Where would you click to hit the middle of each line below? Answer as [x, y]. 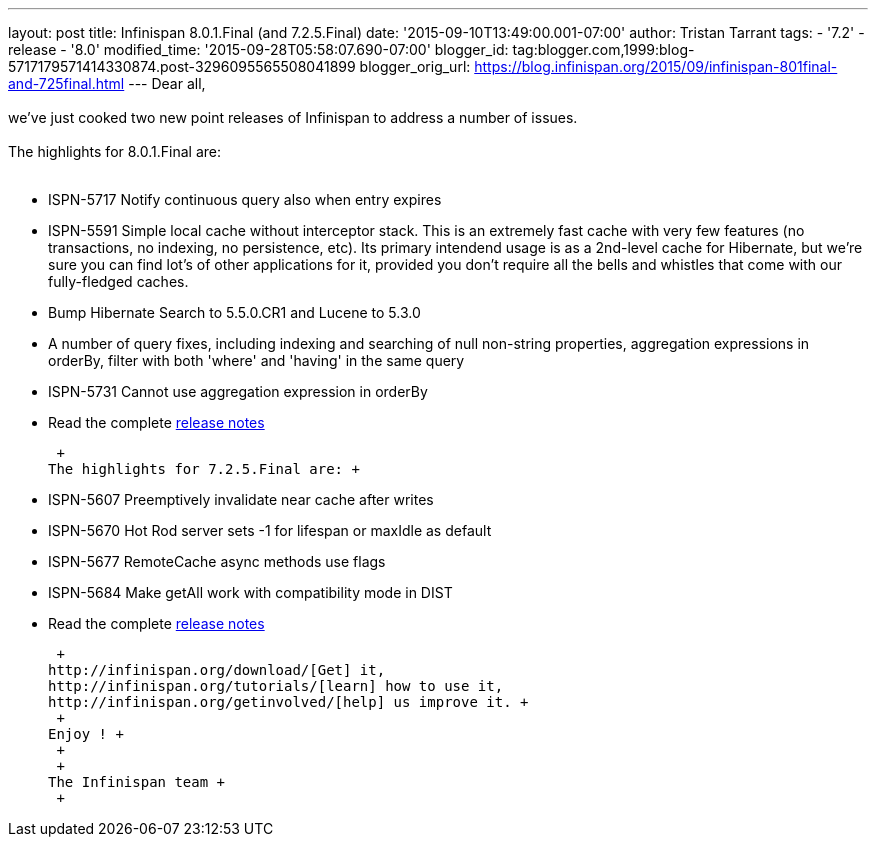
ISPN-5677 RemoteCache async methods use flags [217, 561]
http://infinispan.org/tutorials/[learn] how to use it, [276, 686]
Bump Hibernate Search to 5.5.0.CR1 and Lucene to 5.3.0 [234, 312]
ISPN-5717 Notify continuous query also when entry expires [245, 199]
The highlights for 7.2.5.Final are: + [204, 469]
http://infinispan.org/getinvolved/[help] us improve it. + [288, 702]
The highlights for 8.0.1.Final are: [115, 151]
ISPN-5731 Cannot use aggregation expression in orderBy [238, 391]
